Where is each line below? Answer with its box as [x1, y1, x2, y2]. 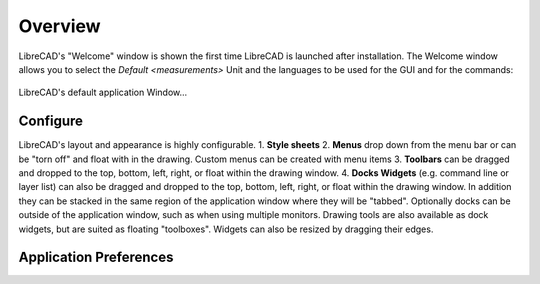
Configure [18, 113, 84, 130]
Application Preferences [18, 249, 174, 266]
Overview [18, 15, 101, 37]
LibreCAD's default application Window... [18, 86, 188, 99]
